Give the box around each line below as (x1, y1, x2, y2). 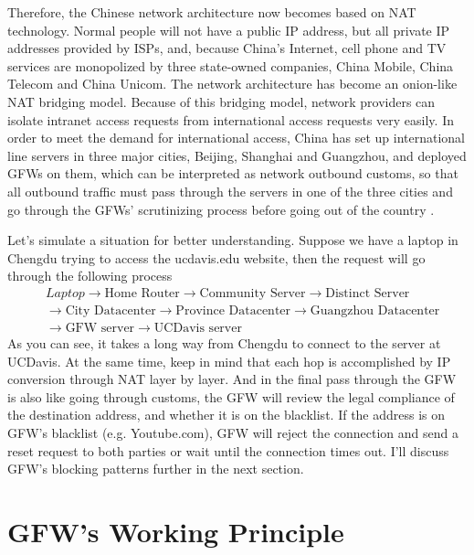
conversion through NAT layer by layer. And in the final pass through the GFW (7, 369, 457, 389)
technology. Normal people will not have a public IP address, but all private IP (7, 20, 450, 39)
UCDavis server (153, 321, 242, 335)
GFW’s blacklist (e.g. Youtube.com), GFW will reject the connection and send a (7, 422, 458, 442)
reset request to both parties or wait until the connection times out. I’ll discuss (7, 441, 449, 460)
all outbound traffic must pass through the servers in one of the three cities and (7, 181, 453, 200)
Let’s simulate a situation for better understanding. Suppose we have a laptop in (7, 230, 458, 250)
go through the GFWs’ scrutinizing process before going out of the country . (7, 199, 435, 219)
